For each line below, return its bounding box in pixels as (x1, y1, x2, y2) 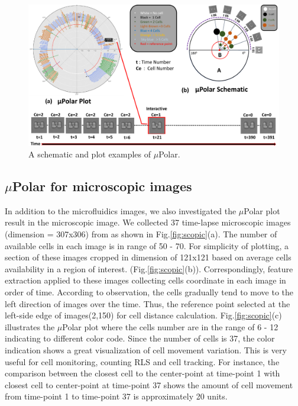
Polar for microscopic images (12, 177, 192, 195)
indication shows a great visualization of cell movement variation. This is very (5, 344, 287, 356)
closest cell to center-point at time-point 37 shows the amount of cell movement (5, 378, 293, 391)
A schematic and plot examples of (28, 148, 151, 160)
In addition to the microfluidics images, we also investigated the (5, 204, 237, 217)
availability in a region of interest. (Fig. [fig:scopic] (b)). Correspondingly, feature (5, 262, 293, 275)
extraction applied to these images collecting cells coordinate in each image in (5, 274, 286, 286)
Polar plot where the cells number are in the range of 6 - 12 (62, 320, 278, 333)
